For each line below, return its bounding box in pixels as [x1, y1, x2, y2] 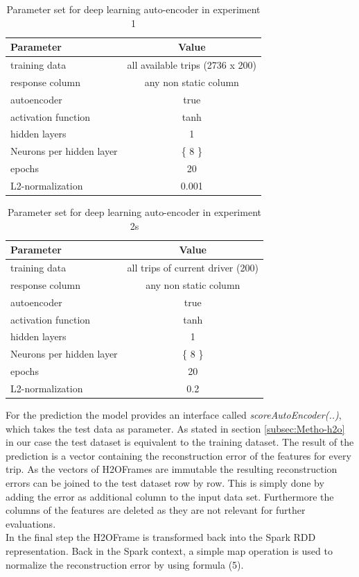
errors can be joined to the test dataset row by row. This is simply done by [6, 476, 324, 490]
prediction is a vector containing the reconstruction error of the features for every [6, 448, 351, 462]
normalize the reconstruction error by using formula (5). [6, 557, 244, 571]
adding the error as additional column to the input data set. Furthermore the [6, 489, 334, 503]
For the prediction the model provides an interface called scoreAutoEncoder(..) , [6, 408, 342, 422]
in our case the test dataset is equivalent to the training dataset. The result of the [6, 435, 354, 449]
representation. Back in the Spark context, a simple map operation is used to [6, 544, 333, 558]
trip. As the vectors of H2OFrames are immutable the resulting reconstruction [6, 462, 338, 476]
